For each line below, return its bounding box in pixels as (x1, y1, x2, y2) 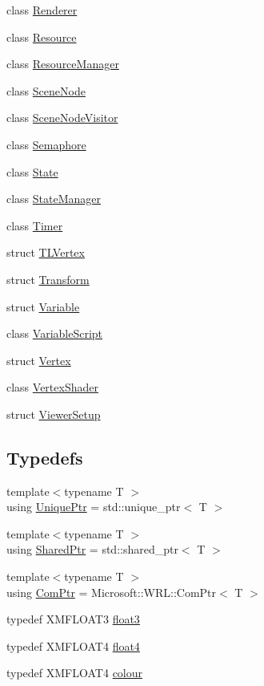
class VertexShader (6, 379, 98, 396)
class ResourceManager (6, 55, 119, 72)
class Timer (6, 217, 63, 233)
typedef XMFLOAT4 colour (6, 664, 143, 681)
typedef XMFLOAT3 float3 (6, 611, 140, 627)
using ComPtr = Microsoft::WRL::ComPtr (6, 583, 217, 600)
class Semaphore (6, 136, 86, 152)
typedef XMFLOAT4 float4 (6, 637, 140, 654)
